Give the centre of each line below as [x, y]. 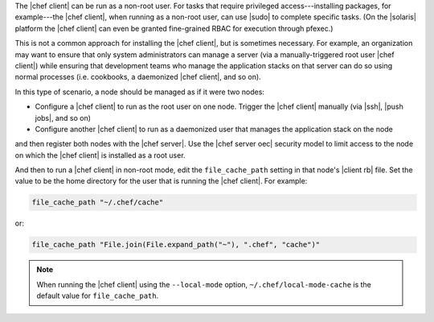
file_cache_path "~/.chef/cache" [98, 202]
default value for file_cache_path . [98, 296]
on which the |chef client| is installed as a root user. [100, 155]
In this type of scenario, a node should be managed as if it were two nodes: [140, 92]
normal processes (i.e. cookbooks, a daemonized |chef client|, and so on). [138, 77]
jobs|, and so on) [63, 118]
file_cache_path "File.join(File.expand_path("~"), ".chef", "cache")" [176, 245]
